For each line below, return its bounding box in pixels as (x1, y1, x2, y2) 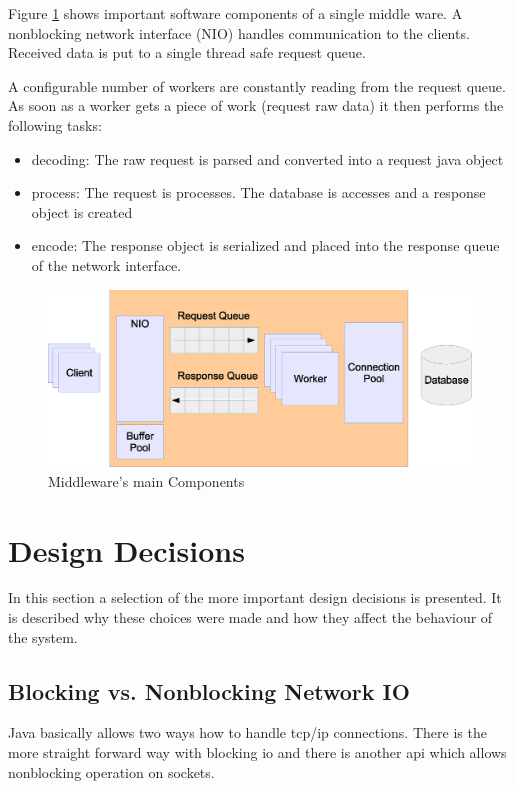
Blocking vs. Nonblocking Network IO (8, 675, 410, 706)
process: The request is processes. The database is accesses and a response (31, 182, 486, 203)
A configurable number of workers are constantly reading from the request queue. (8, 75, 506, 96)
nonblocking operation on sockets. (8, 761, 215, 782)
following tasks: (8, 114, 102, 135)
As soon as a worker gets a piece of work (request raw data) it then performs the (8, 95, 504, 116)
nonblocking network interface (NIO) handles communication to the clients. (8, 22, 470, 43)
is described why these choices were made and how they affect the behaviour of (8, 607, 493, 628)
